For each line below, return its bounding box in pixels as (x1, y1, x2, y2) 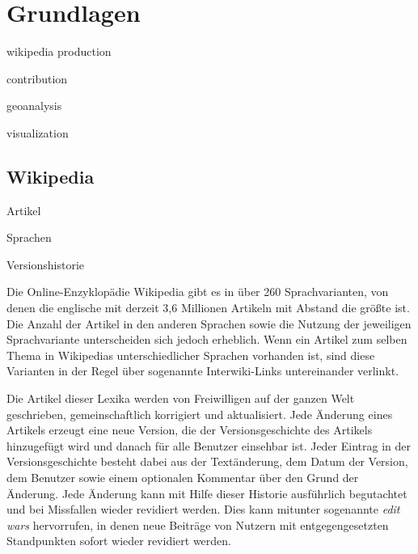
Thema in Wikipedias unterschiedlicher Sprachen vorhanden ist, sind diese (6, 346, 375, 363)
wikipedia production (6, 43, 112, 60)
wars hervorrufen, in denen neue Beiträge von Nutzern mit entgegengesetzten (6, 516, 389, 533)
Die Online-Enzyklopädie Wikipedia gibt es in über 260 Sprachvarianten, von (6, 283, 389, 300)
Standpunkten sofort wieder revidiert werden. (6, 532, 231, 549)
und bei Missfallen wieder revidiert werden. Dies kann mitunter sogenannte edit (6, 501, 400, 518)
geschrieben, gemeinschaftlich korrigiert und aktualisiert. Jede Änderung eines (6, 405, 393, 422)
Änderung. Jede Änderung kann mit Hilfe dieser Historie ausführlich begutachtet (6, 484, 407, 501)
